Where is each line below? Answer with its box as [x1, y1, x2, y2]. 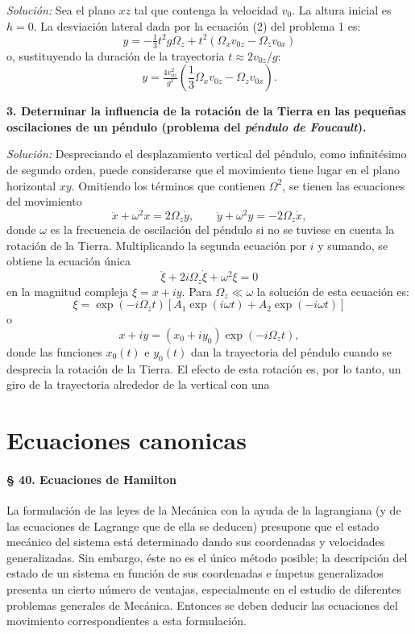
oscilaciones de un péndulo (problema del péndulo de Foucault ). [6, 118, 367, 135]
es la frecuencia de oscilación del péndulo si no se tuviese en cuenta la [50, 221, 395, 238]
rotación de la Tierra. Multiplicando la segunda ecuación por [6, 236, 307, 253]
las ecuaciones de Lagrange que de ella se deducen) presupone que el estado [6, 517, 380, 534]
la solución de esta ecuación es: [256, 282, 409, 299]
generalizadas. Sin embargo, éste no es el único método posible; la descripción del [6, 548, 408, 565]
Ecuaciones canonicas [6, 423, 247, 457]
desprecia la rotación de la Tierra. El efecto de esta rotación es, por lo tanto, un [6, 360, 401, 377]
